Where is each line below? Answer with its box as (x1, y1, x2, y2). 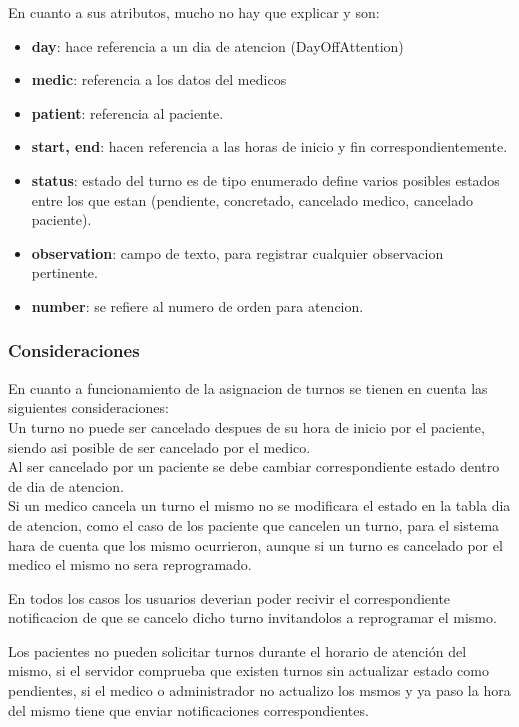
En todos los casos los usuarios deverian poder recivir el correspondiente (8, 587, 451, 608)
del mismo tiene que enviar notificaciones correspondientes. (8, 699, 369, 720)
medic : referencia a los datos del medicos (31, 69, 287, 90)
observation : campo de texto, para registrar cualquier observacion (31, 242, 444, 263)
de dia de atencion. (8, 475, 124, 496)
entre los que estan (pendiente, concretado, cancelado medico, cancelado (31, 189, 473, 210)
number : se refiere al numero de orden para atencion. (31, 295, 364, 316)
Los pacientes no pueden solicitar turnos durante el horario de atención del (8, 640, 467, 661)
